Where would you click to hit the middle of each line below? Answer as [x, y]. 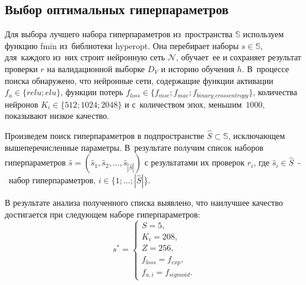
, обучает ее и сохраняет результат [238, 57]
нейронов [22, 104]
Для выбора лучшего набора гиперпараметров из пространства [119, 34]
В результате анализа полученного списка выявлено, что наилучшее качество [144, 203]
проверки [21, 68]
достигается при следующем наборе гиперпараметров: [103, 214]
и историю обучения [198, 68]
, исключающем [256, 136]
